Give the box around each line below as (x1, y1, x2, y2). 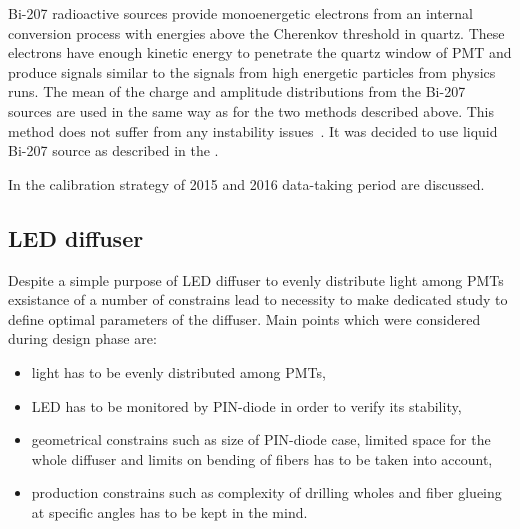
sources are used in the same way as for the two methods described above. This (8, 100, 495, 121)
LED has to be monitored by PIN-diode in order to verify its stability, (31, 395, 462, 416)
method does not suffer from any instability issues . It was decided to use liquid (8, 120, 498, 141)
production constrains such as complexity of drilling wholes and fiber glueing (31, 482, 502, 503)
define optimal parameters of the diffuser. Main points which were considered (8, 308, 481, 329)
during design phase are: (8, 328, 157, 349)
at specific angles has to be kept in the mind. (31, 501, 308, 522)
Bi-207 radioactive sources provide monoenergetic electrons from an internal (8, 3, 474, 23)
